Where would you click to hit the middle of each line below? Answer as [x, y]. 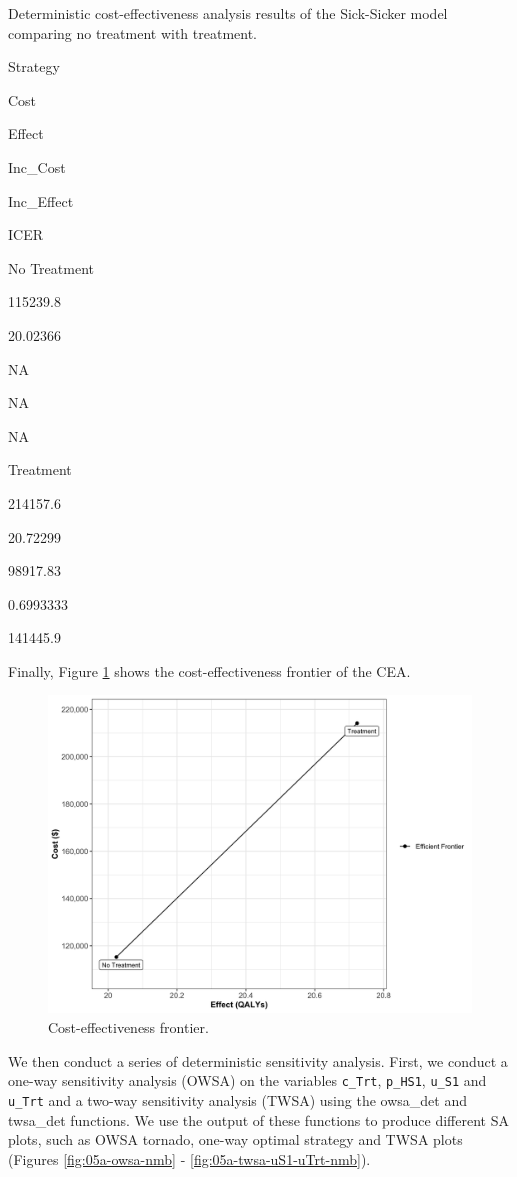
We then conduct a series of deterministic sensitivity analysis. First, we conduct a [258, 1060]
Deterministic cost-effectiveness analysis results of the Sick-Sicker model [228, 13]
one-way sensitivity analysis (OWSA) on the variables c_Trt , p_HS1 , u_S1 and [247, 1080]
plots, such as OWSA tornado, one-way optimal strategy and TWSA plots [235, 1139]
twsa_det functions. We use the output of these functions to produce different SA [258, 1119]
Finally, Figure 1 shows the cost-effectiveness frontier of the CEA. [209, 670]
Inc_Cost [37, 166]
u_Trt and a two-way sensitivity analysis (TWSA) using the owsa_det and [237, 1099]
